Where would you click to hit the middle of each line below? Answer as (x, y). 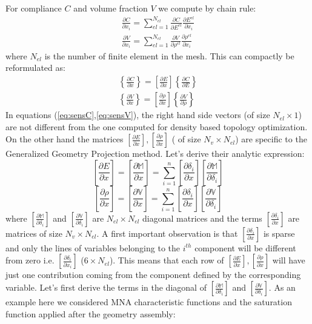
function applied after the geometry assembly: (91, 313)
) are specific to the (271, 139)
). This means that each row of (167, 260)
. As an (282, 287)
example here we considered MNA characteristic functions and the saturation (149, 302)
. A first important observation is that (167, 233)
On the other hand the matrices (65, 139)
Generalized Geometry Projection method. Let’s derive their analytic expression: (155, 154)
